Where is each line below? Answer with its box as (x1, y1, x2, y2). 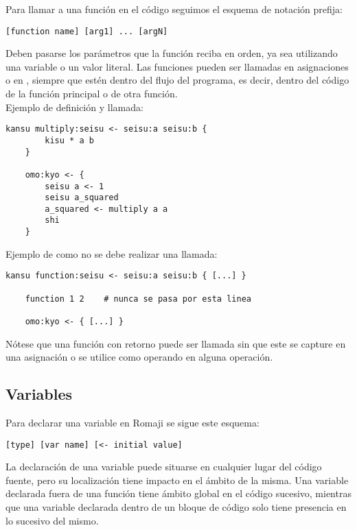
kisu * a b (45, 135, 94, 145)
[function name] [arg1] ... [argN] (5, 26, 168, 36)
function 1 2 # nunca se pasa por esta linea (25, 293, 251, 304)
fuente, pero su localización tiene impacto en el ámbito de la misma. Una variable (5, 472, 349, 487)
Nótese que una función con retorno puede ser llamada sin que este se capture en (5, 336, 346, 350)
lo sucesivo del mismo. (5, 513, 99, 527)
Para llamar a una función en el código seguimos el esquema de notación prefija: (5, 2, 343, 16)
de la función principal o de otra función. (5, 86, 178, 101)
